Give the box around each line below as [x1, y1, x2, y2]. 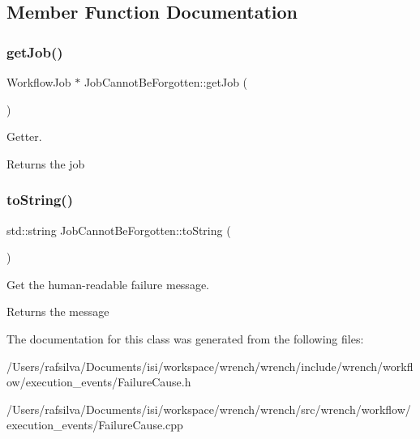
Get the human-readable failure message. [6, 275, 209, 292]
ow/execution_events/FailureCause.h [6, 373, 191, 390]
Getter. [6, 128, 42, 145]
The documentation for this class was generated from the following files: [6, 330, 364, 347]
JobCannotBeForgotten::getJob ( [84, 74, 248, 90]
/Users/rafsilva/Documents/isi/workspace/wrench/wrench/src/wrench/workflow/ [6, 400, 411, 417]
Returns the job [6, 155, 85, 172]
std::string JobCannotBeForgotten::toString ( [6, 221, 231, 238]
